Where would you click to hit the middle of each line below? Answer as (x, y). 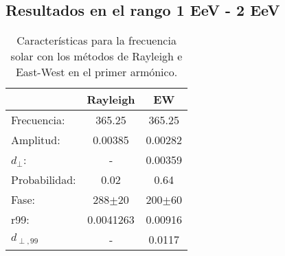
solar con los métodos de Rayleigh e (96, 56)
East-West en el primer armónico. (96, 72)
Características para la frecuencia (96, 40)
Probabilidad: (44, 180)
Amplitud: (36, 140)
